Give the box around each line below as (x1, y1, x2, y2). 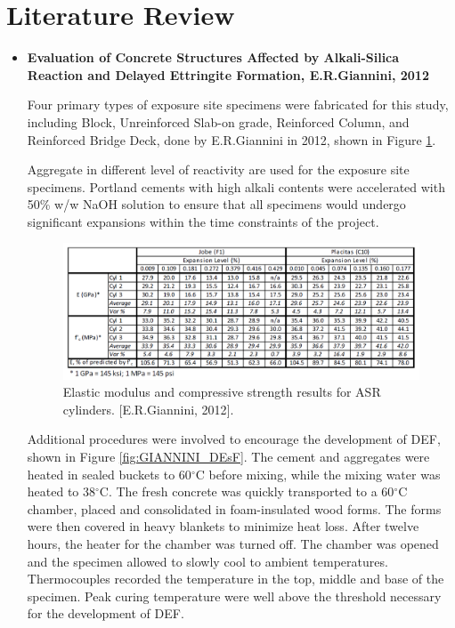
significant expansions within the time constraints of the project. (27, 212, 379, 230)
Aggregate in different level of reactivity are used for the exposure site (27, 160, 410, 179)
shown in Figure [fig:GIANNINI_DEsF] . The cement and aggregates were (27, 447, 430, 466)
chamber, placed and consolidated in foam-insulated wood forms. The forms (27, 499, 442, 518)
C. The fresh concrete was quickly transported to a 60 (99, 482, 394, 501)
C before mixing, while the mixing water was (195, 464, 441, 483)
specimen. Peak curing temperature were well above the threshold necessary (27, 586, 442, 605)
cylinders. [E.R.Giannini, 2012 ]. (62, 399, 234, 418)
